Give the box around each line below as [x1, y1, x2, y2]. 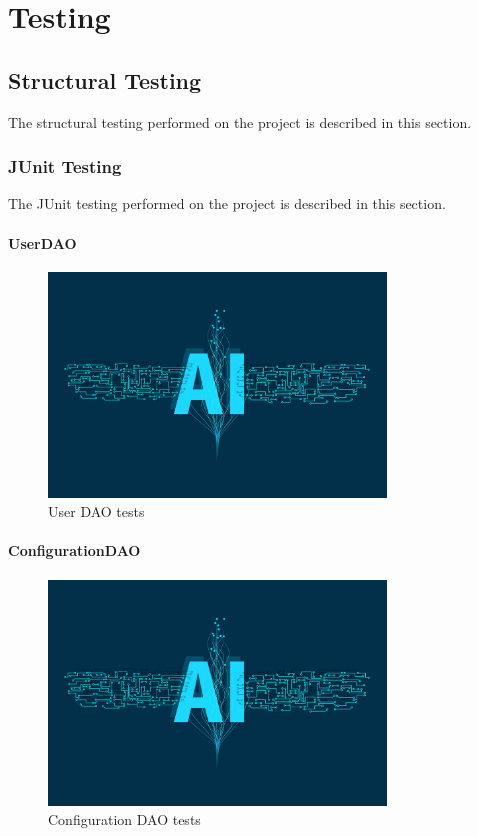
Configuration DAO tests [48, 809, 201, 830]
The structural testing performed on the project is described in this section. [8, 111, 472, 132]
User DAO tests [48, 501, 145, 522]
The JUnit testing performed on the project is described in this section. [8, 193, 446, 214]
